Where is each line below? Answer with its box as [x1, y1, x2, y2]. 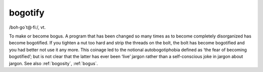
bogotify [9, 7, 45, 18]
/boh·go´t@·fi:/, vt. [9, 24, 46, 30]
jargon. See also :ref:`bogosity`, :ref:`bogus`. [9, 60, 98, 66]
